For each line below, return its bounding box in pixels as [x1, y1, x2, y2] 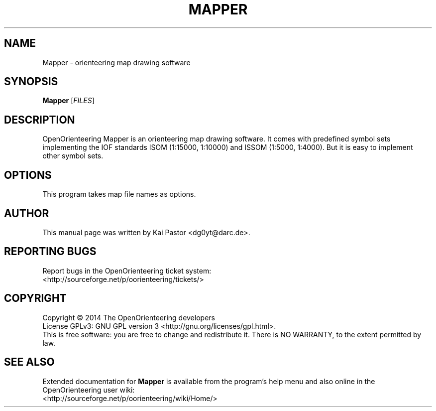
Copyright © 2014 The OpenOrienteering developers [42, 313, 215, 322]
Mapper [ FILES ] [42, 96, 95, 105]
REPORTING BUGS [4, 245, 97, 258]
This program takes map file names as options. [42, 190, 196, 199]
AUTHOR [4, 207, 49, 220]
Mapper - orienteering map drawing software [42, 58, 191, 67]
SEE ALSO [4, 356, 55, 369]
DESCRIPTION [4, 113, 75, 126]
